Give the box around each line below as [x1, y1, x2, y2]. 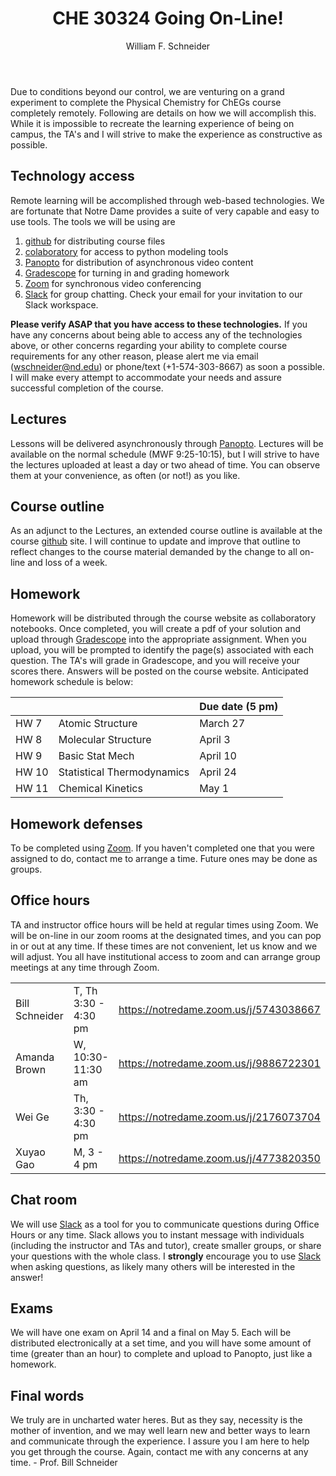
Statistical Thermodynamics [58, 765, 190, 779]
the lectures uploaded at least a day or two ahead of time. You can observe [10, 458, 321, 471]
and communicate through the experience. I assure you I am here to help [10, 1435, 310, 1447]
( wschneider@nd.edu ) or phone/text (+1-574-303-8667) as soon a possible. [10, 360, 326, 372]
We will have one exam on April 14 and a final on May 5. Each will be [10, 1327, 292, 1339]
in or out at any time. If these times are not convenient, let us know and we [10, 940, 318, 952]
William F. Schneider [125, 40, 211, 52]
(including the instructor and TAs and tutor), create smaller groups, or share [10, 1239, 322, 1251]
